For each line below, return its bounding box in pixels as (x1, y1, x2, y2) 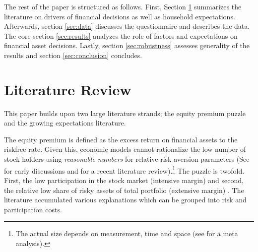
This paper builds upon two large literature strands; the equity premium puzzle (4, 108, 246, 118)
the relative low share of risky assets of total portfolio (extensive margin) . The (4, 185, 244, 195)
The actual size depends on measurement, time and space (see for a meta (15, 228, 238, 239)
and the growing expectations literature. (4, 118, 126, 128)
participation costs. (4, 204, 62, 214)
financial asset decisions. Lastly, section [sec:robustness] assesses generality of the (4, 40, 250, 51)
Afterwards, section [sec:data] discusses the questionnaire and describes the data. (4, 21, 250, 31)
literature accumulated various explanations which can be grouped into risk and (4, 194, 247, 205)
